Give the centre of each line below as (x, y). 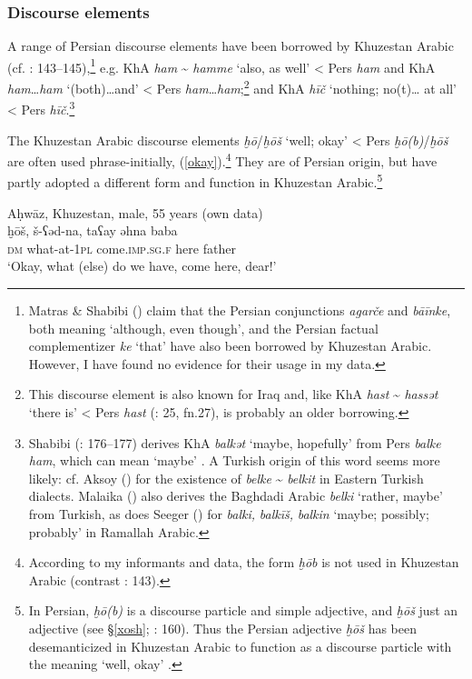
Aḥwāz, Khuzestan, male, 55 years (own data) (135, 212)
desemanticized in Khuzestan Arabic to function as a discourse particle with (240, 646)
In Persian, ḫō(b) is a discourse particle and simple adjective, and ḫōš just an (243, 610)
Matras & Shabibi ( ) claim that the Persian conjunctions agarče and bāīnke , (240, 310)
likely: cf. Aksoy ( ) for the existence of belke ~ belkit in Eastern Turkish (226, 478)
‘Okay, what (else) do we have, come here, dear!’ (142, 266)
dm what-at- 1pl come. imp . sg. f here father (122, 248)
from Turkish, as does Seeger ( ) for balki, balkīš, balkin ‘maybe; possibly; (229, 513)
